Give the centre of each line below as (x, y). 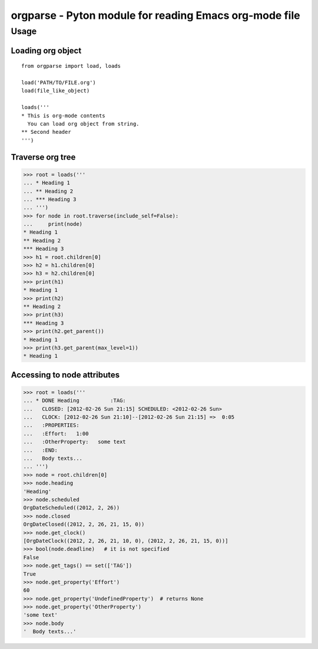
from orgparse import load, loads (71, 66)
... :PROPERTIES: (51, 425)
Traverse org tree (43, 157)
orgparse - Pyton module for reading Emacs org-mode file (155, 15)
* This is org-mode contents (63, 116)
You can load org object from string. (83, 123)
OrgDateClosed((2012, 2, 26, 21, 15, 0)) (84, 524)
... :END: (41, 450)
